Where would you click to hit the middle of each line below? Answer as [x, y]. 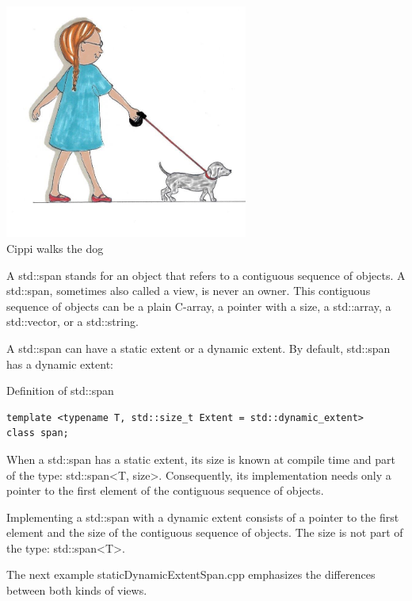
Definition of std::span [60, 390]
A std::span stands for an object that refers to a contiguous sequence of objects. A [206, 275]
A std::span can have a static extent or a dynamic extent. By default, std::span [198, 348]
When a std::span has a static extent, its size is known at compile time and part [201, 459]
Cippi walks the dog [55, 248]
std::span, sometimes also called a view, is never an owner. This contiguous [189, 291]
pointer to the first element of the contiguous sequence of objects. [165, 490]
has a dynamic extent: [60, 364]
